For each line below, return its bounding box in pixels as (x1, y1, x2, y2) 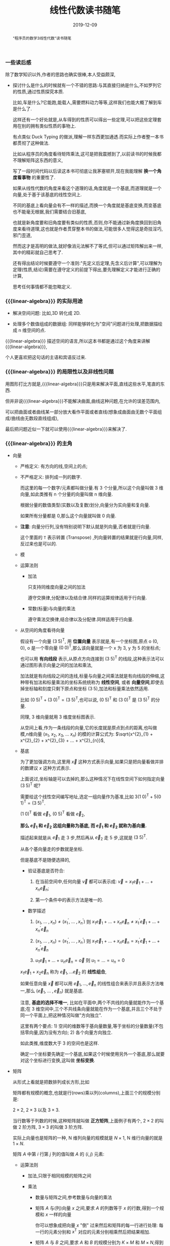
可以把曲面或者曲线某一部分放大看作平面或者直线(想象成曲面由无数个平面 (5, 409, 158, 415)
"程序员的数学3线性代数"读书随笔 (12, 35, 72, 41)
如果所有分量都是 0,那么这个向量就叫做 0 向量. (20, 513, 116, 519)
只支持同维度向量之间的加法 (27, 584, 86, 590)
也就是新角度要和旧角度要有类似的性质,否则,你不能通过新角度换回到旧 (12, 220, 157, 226)
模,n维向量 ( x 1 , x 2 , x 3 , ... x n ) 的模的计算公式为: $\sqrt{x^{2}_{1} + (20, 731, 153, 738)
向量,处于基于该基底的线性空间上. (12, 192, 82, 198)
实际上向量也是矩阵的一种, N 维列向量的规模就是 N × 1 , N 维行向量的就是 (12, 1135, 163, 1141)
